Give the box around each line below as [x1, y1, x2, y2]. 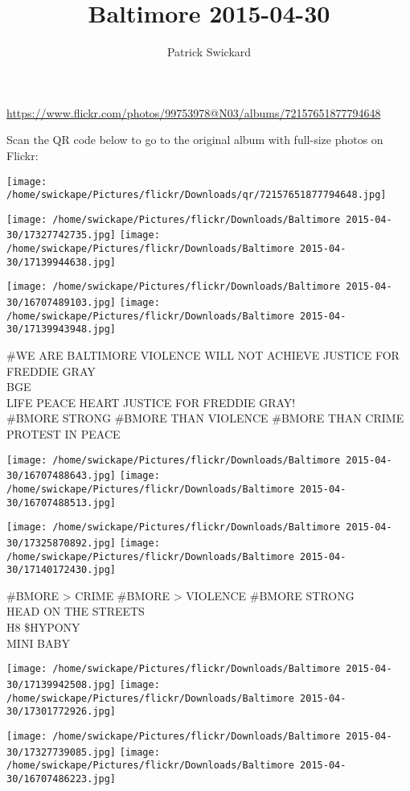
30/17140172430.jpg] [6, 564, 117, 576]
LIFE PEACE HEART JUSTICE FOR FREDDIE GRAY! [6, 393, 296, 410]
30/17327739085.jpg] [6, 746, 117, 758]
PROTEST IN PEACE [6, 426, 121, 443]
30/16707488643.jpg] [6, 470, 117, 482]
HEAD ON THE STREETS [6, 603, 145, 620]
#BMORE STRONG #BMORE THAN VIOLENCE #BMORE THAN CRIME [6, 410, 404, 426]
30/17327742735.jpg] [6, 229, 117, 241]
